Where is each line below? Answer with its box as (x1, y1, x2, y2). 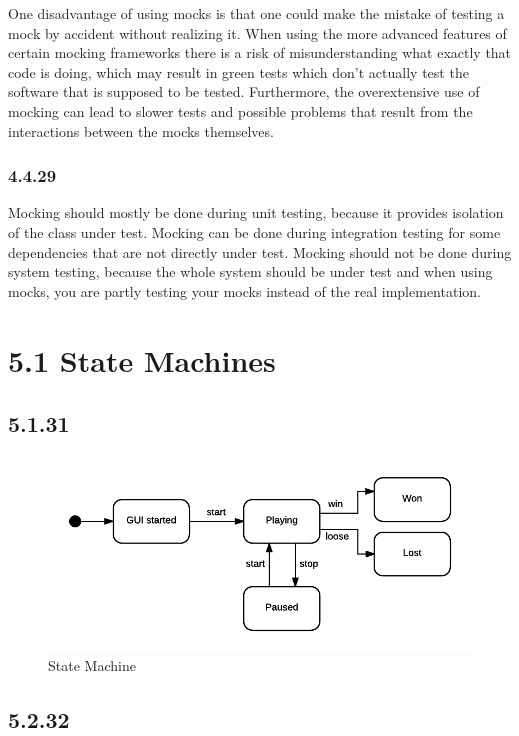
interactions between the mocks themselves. (8, 120, 274, 141)
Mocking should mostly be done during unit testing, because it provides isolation (8, 202, 504, 223)
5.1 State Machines (8, 339, 276, 380)
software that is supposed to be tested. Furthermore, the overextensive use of (8, 81, 480, 102)
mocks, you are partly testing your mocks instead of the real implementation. (8, 280, 481, 301)
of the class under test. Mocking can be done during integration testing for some (8, 221, 501, 242)
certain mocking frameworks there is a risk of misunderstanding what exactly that (8, 42, 512, 63)
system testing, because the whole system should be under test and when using (8, 261, 493, 282)
